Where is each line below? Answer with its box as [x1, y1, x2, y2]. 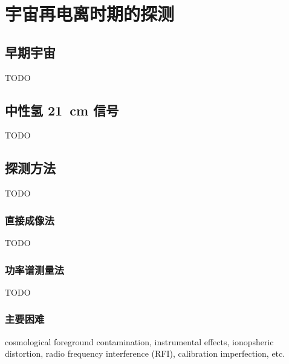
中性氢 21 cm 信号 [5, 100, 119, 119]
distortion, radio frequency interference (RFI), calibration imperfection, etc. [5, 347, 285, 360]
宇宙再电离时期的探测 [5, 1, 175, 26]
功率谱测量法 [5, 262, 65, 277]
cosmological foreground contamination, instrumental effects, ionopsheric [5, 335, 274, 348]
